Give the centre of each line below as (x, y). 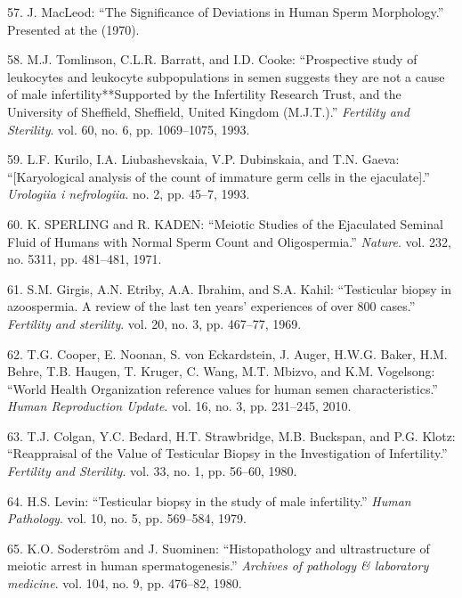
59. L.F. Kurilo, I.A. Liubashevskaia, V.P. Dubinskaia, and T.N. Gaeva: (203, 159)
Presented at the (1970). (73, 29)
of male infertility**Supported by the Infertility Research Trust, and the (204, 94)
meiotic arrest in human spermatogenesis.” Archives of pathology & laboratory (218, 565)
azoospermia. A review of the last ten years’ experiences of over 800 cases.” (211, 306)
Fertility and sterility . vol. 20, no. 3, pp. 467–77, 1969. (154, 323)
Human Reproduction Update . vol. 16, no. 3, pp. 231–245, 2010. (179, 406)
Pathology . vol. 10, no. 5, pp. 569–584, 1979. (127, 518)
